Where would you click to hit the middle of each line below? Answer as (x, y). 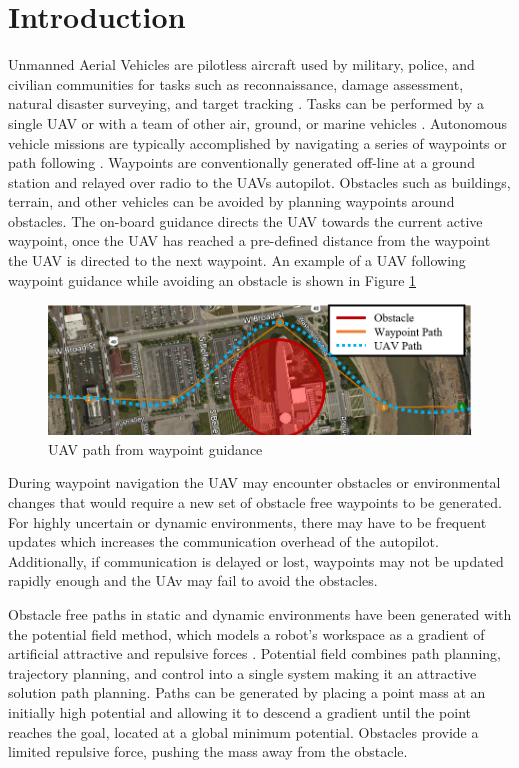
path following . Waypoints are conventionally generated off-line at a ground (241, 162)
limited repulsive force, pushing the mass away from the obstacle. (208, 751)
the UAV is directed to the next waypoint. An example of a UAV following (237, 260)
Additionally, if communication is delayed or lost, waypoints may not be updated (256, 560)
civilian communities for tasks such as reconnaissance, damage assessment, (236, 83)
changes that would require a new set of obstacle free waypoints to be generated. (255, 502)
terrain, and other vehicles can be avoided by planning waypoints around (231, 201)
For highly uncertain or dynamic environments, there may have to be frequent (247, 521)
